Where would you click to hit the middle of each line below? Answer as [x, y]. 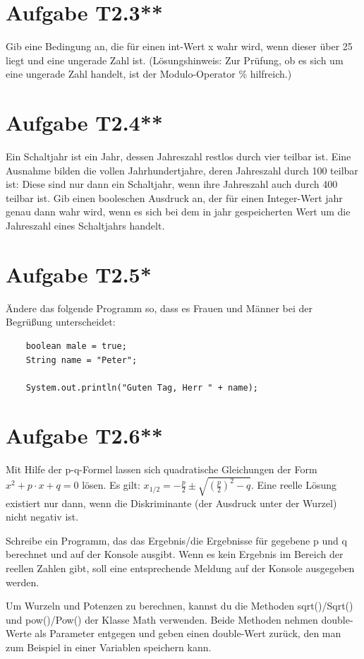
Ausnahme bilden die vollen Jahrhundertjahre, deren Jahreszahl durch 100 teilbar [182, 170]
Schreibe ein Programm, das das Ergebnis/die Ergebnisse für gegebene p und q [176, 540]
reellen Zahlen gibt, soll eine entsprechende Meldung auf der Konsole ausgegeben [180, 568]
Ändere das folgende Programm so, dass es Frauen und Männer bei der [159, 308]
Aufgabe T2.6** [84, 435]
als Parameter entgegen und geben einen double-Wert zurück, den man [188, 633]
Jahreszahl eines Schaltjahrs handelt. [85, 225]
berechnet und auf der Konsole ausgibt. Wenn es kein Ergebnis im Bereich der [175, 554]
